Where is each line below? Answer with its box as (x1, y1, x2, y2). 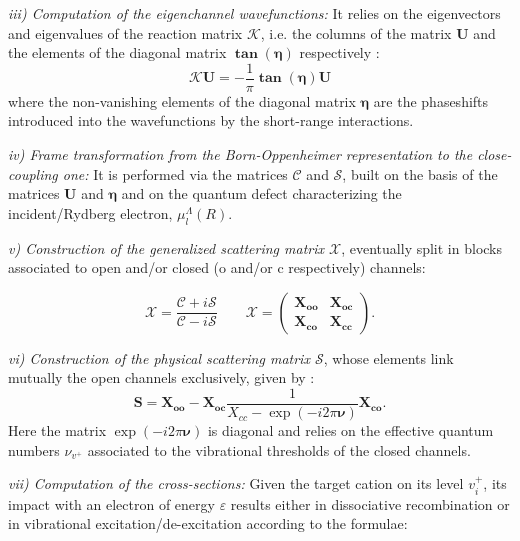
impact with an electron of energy (8, 493, 215, 514)
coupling (8, 163, 58, 184)
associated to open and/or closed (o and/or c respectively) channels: (8, 257, 426, 278)
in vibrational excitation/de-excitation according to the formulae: (8, 513, 408, 534)
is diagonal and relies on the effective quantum (207, 420, 494, 441)
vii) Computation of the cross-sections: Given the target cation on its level (8, 473, 464, 494)
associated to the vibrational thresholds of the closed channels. (87, 439, 471, 460)
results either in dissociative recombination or (230, 493, 510, 514)
